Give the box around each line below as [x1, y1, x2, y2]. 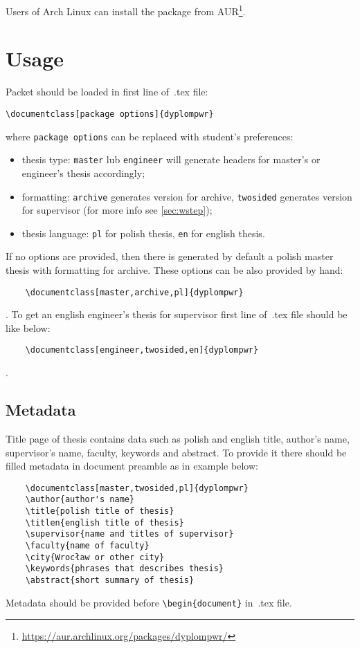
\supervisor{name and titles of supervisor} [25, 529, 234, 539]
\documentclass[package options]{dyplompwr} [6, 109, 214, 119]
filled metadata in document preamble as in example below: [6, 459, 258, 473]
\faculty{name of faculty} [25, 540, 150, 550]
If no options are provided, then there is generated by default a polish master [6, 249, 334, 263]
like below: [6, 320, 51, 335]
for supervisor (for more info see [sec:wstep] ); [21, 203, 213, 217]
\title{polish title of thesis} [25, 506, 174, 517]
